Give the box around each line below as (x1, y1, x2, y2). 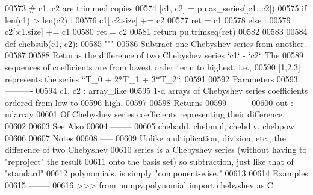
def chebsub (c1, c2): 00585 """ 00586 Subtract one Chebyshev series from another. (5, 37, 306, 49)
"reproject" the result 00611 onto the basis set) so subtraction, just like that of (5, 155, 294, 167)
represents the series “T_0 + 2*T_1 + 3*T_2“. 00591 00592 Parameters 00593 (5, 72, 298, 85)
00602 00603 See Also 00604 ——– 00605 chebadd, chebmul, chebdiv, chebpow (5, 119, 294, 132)
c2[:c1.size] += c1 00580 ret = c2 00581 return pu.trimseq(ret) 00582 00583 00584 (5, 25, 308, 38)
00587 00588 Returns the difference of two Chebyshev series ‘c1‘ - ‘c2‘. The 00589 (5, 49, 304, 61)
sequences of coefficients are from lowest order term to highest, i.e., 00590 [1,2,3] (5, 60, 300, 73)
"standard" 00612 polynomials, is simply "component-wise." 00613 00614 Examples (5, 167, 308, 179)
